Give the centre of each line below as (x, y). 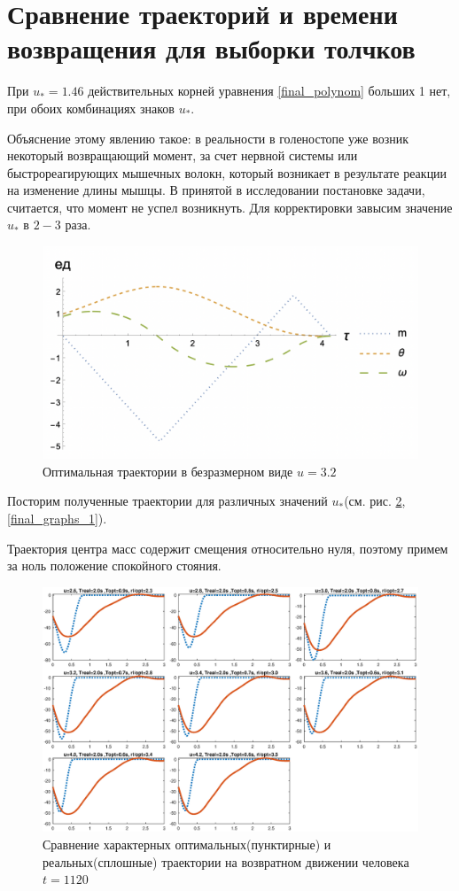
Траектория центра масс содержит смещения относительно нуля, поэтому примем (228, 548)
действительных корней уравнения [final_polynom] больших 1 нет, (269, 91)
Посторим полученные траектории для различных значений (167, 501)
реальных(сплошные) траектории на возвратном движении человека (226, 861)
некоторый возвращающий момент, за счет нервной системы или (183, 155)
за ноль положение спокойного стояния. (114, 566)
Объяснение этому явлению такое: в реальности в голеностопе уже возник (208, 138)
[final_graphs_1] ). (57, 518)
